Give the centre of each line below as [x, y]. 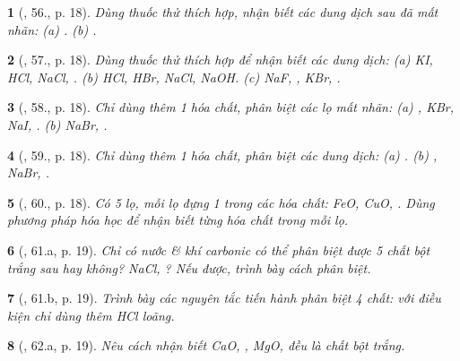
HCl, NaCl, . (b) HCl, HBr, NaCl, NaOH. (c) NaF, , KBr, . [174, 77]
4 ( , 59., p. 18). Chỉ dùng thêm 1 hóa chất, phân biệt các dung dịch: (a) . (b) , [222, 155]
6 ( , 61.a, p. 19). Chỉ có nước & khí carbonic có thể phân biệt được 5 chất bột [219, 249]
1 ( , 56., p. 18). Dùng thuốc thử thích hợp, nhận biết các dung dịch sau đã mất [223, 12]
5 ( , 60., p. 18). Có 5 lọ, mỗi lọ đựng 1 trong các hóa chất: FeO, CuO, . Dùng [221, 202]
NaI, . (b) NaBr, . [57, 124]
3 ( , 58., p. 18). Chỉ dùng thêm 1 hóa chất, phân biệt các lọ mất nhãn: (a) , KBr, [230, 107]
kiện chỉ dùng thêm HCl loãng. [91, 315]
